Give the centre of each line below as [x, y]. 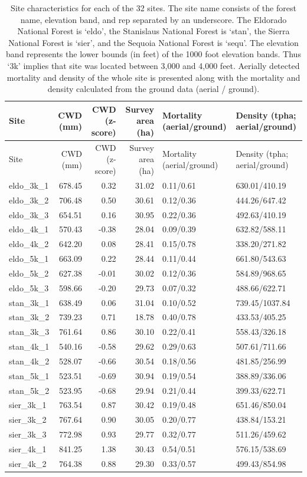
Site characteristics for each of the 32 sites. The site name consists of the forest [153, 8]
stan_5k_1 [29, 375]
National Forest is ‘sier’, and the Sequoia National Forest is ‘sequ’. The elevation [153, 42]
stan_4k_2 [29, 361]
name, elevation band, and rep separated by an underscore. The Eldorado [153, 19]
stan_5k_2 [29, 390]
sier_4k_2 [28, 463]
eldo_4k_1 [29, 229]
